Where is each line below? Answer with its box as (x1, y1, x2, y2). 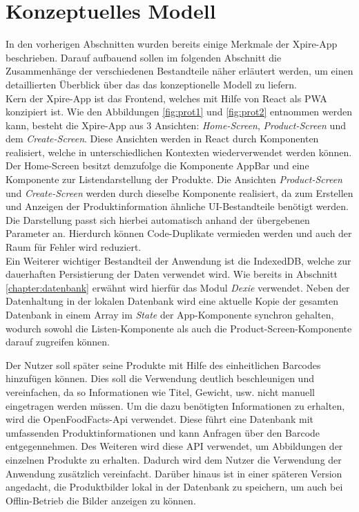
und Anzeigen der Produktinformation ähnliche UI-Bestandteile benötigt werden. (6, 199, 349, 214)
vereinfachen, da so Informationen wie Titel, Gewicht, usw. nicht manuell (6, 384, 315, 399)
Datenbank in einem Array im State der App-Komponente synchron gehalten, (6, 307, 334, 321)
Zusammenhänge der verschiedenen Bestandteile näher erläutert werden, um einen (6, 64, 353, 78)
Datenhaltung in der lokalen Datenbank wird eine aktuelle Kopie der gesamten (6, 294, 339, 308)
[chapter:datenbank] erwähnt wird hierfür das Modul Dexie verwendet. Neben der (6, 280, 350, 294)
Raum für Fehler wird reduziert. (6, 240, 142, 254)
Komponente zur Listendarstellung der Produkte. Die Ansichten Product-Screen (6, 172, 342, 187)
